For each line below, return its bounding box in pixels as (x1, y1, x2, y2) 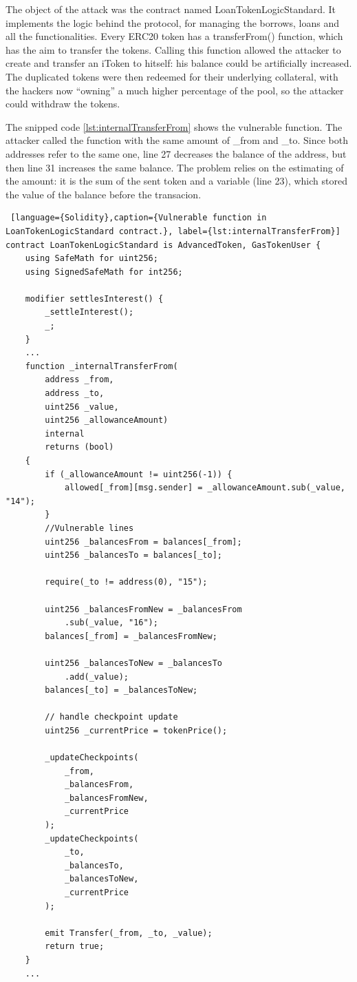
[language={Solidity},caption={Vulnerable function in (10, 213, 267, 223)
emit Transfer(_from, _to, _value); (45, 928, 213, 938)
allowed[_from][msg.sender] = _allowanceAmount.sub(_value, (64, 483, 345, 493)
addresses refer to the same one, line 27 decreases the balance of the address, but (6, 146, 347, 160)
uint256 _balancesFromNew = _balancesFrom (45, 604, 242, 614)
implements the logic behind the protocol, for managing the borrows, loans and (6, 15, 339, 30)
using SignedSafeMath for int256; (25, 267, 183, 277)
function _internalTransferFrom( (25, 361, 178, 371)
